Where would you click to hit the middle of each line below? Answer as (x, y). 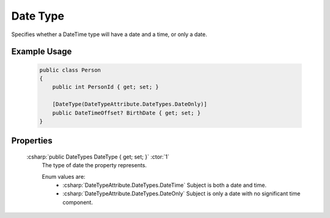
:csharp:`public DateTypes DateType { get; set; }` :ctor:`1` (98, 157)
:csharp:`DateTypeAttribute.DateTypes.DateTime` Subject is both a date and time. (165, 185)
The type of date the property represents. (94, 165)
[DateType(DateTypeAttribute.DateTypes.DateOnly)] (130, 104)
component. (78, 202)
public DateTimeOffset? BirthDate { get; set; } (127, 113)
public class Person (70, 70)
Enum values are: (64, 176)
